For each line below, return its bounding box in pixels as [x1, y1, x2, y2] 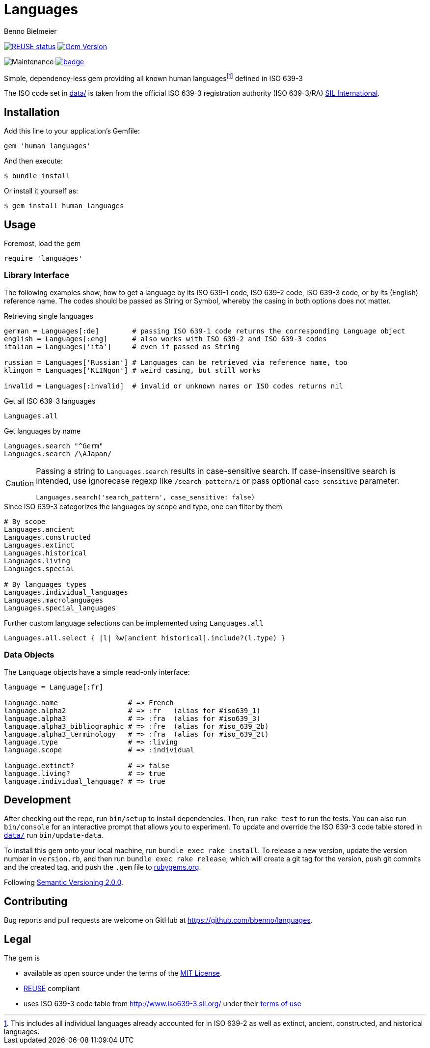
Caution [5, 478, 34, 489]
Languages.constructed [4, 533, 91, 541]
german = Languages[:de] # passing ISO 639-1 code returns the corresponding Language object [4, 327, 405, 335]
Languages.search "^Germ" [4, 441, 104, 450]
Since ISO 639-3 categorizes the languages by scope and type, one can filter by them [4, 502, 282, 511]
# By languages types [4, 580, 87, 588]
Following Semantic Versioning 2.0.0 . [4, 878, 124, 887]
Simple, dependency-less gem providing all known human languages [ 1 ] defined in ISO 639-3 [4, 72, 303, 83]
